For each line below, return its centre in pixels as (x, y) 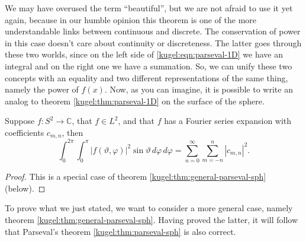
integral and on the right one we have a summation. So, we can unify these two (149, 66)
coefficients (25, 132)
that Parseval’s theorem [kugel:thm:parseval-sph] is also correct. (120, 231)
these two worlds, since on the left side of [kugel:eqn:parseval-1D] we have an (144, 54)
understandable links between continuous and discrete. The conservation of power (153, 31)
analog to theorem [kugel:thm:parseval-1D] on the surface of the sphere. (135, 101)
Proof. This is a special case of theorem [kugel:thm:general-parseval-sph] (136, 176)
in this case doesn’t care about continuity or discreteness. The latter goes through (153, 42)
